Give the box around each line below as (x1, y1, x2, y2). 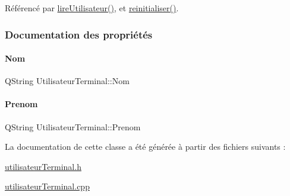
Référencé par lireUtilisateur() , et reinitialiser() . (5, 2, 179, 14)
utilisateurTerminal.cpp (5, 180, 90, 192)
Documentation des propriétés (5, 27, 153, 41)
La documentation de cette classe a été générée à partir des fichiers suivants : (5, 140, 286, 153)
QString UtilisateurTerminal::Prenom (5, 120, 141, 133)
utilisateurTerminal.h (5, 160, 81, 172)
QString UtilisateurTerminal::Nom (5, 75, 130, 87)
